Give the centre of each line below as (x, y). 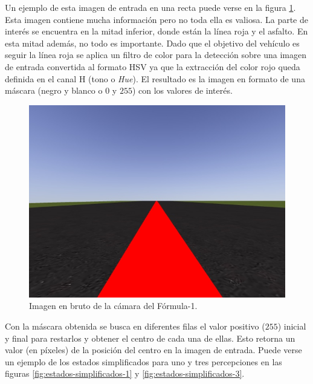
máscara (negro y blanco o (54, 90)
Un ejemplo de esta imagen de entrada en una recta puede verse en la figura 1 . (150, 7)
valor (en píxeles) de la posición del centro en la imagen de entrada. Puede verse (153, 350)
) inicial (292, 326)
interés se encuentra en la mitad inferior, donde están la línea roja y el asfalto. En (156, 31)
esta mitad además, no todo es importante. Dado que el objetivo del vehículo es (152, 43)
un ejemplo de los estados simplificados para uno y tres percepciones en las (144, 361)
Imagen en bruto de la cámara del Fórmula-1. (113, 306)
